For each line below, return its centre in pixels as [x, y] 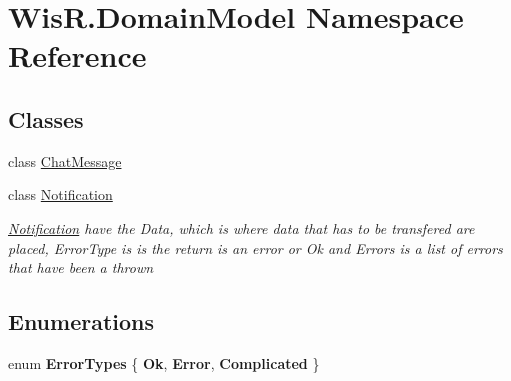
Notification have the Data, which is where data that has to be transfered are [241, 227]
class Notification [60, 194]
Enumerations [81, 321]
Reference [77, 55]
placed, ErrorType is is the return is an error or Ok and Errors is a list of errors [255, 247]
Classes [46, 118]
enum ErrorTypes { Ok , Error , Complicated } [164, 362]
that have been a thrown [81, 267]
